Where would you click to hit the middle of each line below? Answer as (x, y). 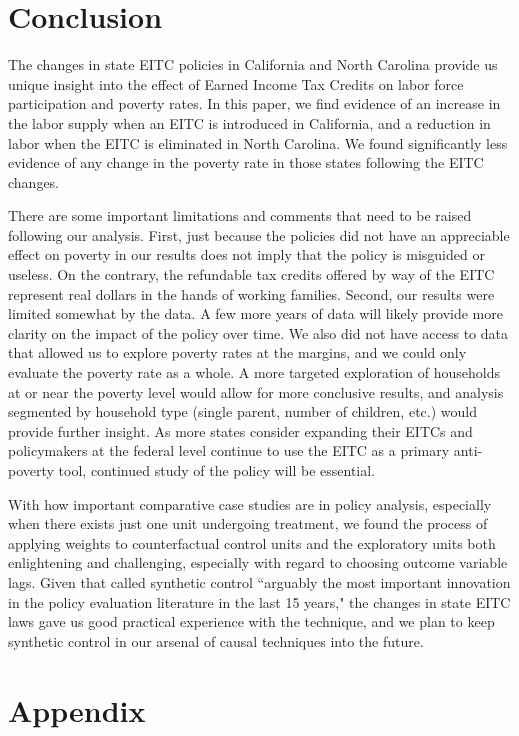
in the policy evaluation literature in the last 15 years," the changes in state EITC (259, 601)
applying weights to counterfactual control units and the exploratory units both (252, 542)
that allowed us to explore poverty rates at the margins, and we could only (237, 352)
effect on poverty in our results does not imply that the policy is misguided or (246, 254)
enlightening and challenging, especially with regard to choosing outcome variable (258, 562)
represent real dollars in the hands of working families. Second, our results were (251, 293)
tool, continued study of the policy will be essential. (217, 470)
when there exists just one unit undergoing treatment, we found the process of (248, 523)
